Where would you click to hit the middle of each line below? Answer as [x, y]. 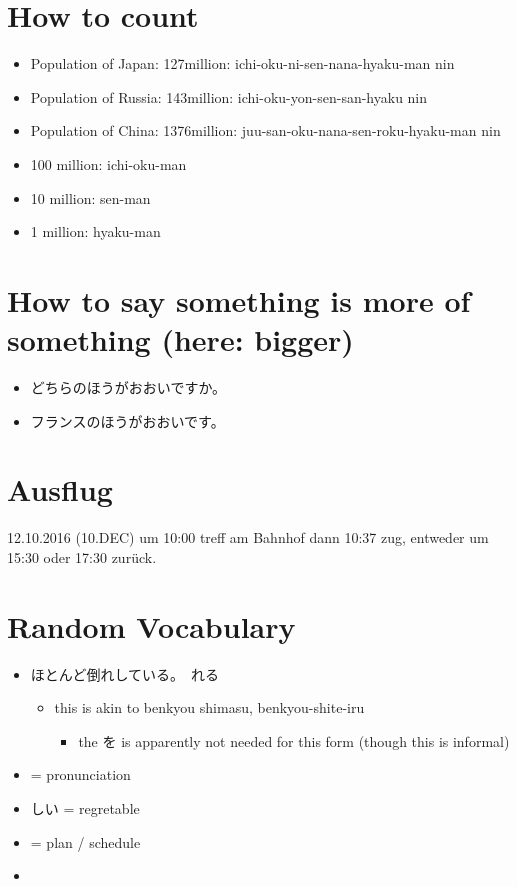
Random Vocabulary [151, 625]
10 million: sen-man [90, 197]
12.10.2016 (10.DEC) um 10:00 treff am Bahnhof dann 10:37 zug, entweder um [248, 537]
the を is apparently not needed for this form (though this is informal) [294, 740]
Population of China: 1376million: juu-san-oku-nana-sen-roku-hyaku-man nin [265, 130]
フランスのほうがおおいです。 [127, 420]
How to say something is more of [239, 299]
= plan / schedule [85, 841]
